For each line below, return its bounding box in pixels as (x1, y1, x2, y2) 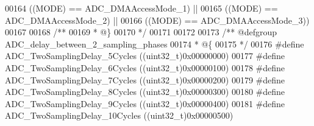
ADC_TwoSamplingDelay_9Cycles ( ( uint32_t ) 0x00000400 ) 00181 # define (5, 97, 285, 110)
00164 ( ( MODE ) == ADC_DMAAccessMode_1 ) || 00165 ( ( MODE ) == (5, 2, 278, 14)
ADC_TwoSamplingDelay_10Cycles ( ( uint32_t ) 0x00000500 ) (5, 109, 234, 122)
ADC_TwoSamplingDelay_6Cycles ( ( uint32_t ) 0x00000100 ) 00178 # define (5, 61, 285, 74)
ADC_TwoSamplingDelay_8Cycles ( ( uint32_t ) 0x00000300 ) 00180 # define (5, 85, 285, 98)
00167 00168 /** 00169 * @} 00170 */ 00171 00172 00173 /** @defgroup (5, 26, 277, 38)
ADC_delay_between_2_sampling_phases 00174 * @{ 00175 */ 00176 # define (5, 37, 304, 50)
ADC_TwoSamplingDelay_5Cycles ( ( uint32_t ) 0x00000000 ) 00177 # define (5, 49, 285, 62)
